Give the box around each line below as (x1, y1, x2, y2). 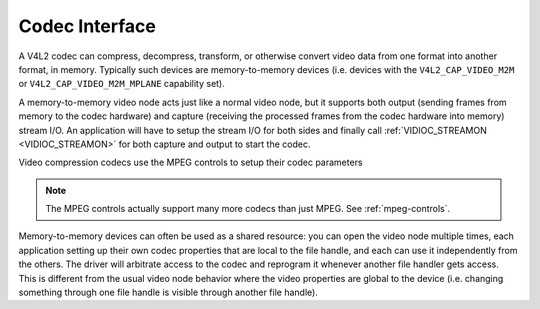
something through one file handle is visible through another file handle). (18, 286, 319, 299)
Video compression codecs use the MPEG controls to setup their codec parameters (18, 156, 364, 169)
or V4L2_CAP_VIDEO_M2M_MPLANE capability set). (18, 78, 225, 90)
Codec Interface (18, 15, 157, 37)
